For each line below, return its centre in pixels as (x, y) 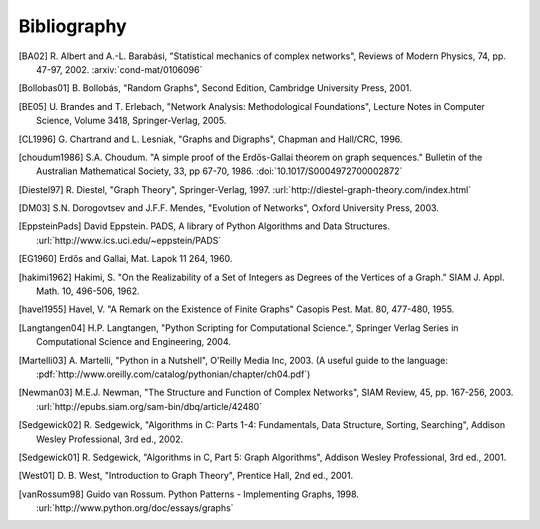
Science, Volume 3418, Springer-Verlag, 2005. (131, 121)
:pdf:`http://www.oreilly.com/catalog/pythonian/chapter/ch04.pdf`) (173, 374)
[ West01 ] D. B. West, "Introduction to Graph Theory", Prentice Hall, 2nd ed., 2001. (186, 476)
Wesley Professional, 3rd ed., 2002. (110, 439)
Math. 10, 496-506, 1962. (88, 291)
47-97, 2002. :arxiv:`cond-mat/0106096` (119, 69)
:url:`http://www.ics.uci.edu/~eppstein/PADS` (129, 240)
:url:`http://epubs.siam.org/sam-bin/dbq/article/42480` (149, 406)
